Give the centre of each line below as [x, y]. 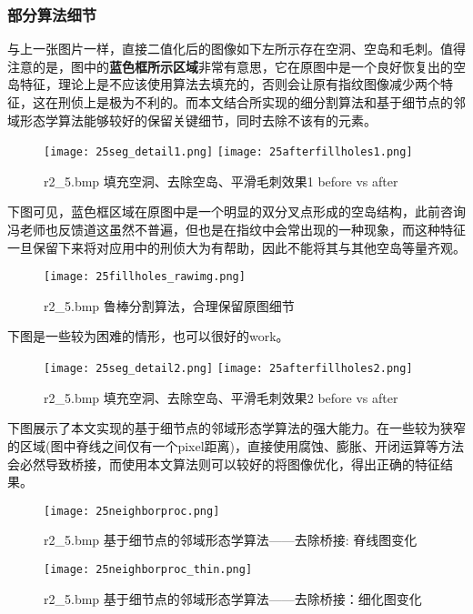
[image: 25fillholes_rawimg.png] [145, 277]
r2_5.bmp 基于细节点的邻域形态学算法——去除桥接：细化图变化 [233, 598]
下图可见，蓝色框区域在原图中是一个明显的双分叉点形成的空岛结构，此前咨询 [236, 211]
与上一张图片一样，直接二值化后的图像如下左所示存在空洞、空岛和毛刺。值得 [236, 49]
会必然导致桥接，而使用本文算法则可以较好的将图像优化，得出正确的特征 [224, 463]
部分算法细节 [52, 14]
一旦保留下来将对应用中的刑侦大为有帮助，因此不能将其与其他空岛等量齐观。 [236, 247]
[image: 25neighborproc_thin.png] [148, 569]
